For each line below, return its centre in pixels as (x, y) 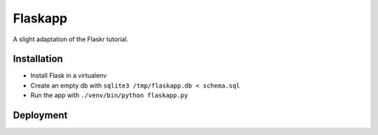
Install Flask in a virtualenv (69, 76)
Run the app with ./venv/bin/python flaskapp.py (109, 95)
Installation (38, 59)
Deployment (40, 115)
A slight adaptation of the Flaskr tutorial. (71, 39)
